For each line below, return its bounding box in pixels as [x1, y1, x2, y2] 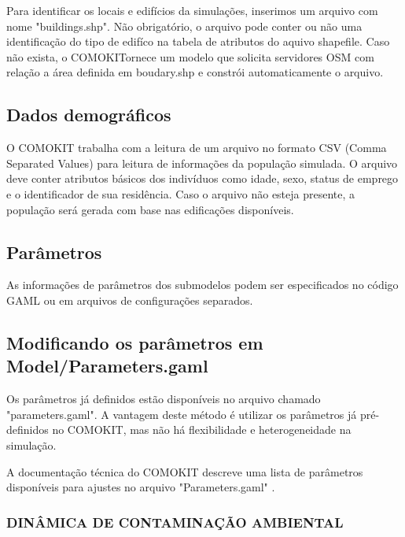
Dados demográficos [6, 102, 171, 127]
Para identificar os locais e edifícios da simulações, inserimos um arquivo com [6, 2, 378, 18]
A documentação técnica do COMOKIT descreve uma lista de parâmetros [6, 463, 363, 480]
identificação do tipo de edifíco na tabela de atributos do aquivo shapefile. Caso [6, 33, 390, 50]
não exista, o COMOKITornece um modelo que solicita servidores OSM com [6, 48, 374, 65]
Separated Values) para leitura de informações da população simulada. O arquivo [6, 154, 398, 171]
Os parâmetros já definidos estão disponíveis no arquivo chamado [6, 391, 321, 407]
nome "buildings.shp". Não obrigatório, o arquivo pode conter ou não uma [6, 17, 363, 34]
